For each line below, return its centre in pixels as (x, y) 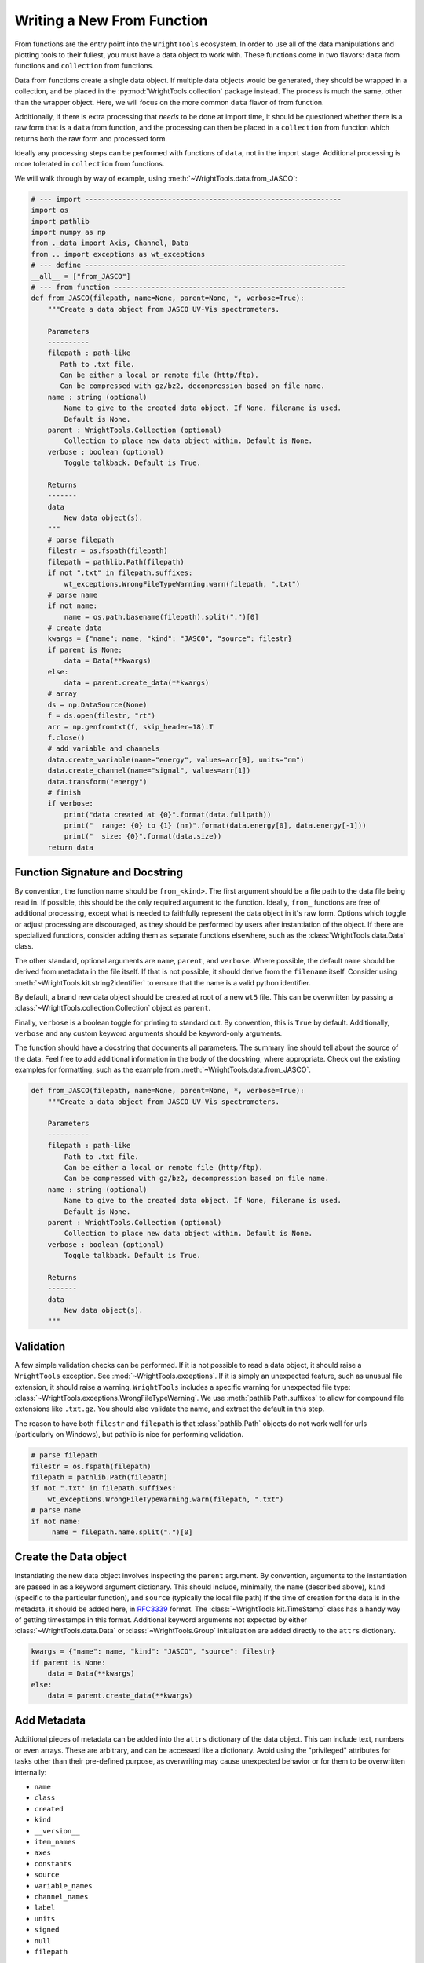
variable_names (64, 1886)
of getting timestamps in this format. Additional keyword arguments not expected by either (161, 1620)
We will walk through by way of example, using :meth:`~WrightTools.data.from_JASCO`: (156, 178)
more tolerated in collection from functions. (90, 164)
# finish (64, 792)
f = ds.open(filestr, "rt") (102, 716)
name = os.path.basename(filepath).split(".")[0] (161, 617)
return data (71, 847)
